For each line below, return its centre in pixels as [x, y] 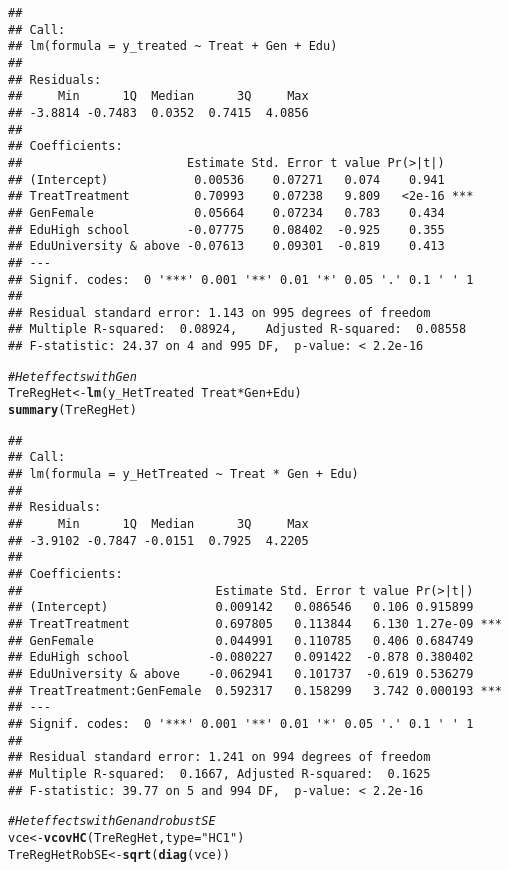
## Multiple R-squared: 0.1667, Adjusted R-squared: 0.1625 [219, 773]
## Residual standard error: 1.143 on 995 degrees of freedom [219, 312]
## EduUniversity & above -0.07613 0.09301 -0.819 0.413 [226, 246]
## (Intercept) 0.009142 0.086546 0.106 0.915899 [241, 607]
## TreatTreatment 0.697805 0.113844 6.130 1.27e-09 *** [255, 623]
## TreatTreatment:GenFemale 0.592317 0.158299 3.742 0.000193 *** [255, 690]
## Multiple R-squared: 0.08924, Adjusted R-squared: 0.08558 [237, 329]
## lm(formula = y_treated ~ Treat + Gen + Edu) [173, 46]
